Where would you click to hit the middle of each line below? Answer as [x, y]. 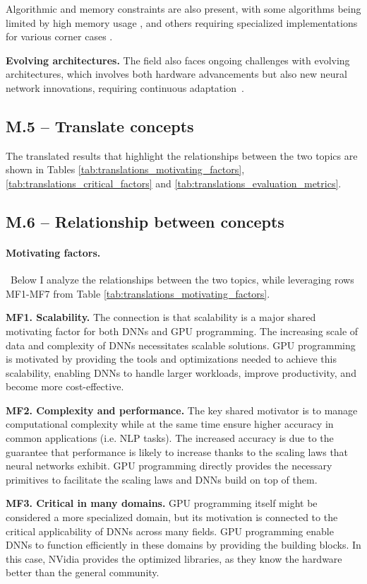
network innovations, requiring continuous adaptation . [125, 87]
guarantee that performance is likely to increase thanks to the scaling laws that [177, 451]
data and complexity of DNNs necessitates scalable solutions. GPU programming [181, 345]
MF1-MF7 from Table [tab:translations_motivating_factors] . [138, 293]
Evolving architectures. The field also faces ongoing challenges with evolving [178, 60]
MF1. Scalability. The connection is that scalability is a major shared [161, 317]
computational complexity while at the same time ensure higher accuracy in [170, 424]
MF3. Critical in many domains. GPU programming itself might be [162, 503]
